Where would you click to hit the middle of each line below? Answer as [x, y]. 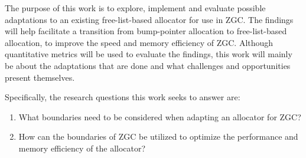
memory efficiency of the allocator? [82, 148]
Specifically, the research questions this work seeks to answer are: [123, 97]
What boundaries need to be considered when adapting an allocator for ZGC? [160, 116]
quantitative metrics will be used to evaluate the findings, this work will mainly [149, 54]
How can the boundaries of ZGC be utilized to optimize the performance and [158, 136]
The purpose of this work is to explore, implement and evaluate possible [135, 8]
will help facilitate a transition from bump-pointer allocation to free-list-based [146, 31]
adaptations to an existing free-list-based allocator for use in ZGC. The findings [149, 19]
